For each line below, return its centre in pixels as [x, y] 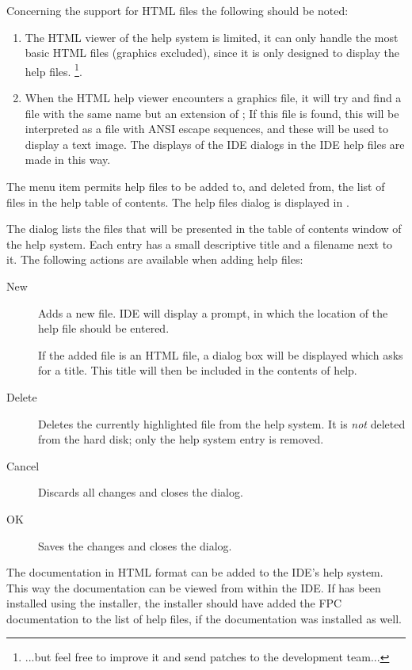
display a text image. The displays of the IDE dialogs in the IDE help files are [215, 144]
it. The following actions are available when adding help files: [155, 259]
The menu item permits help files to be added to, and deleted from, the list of [196, 186]
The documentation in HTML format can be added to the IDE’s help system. [195, 572]
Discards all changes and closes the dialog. [141, 492]
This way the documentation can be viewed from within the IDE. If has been [194, 587]
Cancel [23, 465]
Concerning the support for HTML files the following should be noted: [177, 10]
